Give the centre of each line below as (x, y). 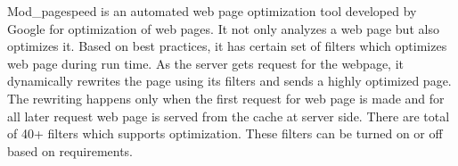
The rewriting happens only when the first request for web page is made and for (226, 98)
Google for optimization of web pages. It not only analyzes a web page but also (223, 28)
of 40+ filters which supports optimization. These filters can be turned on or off (225, 133)
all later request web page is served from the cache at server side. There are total (229, 116)
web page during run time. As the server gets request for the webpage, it (206, 63)
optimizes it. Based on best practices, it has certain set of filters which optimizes (227, 46)
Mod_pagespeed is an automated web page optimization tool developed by (212, 11)
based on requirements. (70, 150)
